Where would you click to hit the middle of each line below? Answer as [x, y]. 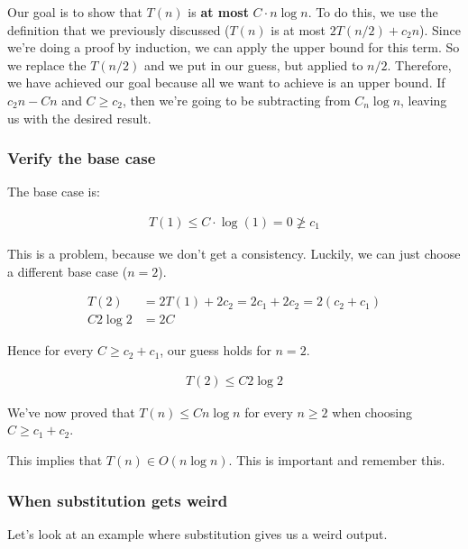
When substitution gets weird [118, 500]
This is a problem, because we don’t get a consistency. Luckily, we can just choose [234, 253]
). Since [440, 29]
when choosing [372, 412]
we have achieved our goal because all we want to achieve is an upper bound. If [226, 82]
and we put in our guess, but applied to [253, 64]
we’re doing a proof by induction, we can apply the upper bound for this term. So [234, 47]
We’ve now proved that [71, 412]
